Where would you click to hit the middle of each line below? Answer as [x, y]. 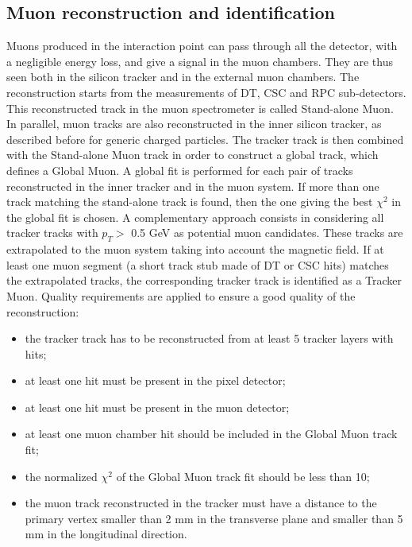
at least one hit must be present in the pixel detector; [155, 380]
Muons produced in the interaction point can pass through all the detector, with [202, 46]
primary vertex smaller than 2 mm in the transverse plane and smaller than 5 [214, 518]
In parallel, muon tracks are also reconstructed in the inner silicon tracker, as [194, 124]
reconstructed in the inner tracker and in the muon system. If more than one [193, 186]
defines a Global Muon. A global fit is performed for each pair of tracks [180, 170]
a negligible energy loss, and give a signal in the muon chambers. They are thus [200, 61]
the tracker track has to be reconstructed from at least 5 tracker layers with [209, 338]
